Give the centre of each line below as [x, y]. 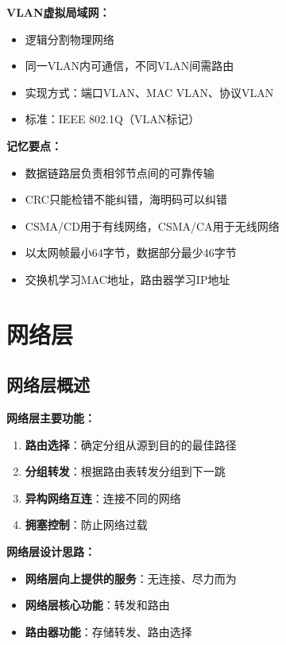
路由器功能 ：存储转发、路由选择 [108, 631]
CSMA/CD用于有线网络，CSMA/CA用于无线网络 [152, 225]
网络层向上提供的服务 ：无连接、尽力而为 [131, 578]
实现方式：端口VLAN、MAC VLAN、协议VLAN [149, 92]
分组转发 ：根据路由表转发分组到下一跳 [125, 471]
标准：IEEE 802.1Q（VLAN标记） [112, 119]
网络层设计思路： [51, 552]
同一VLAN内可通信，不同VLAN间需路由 [129, 66]
